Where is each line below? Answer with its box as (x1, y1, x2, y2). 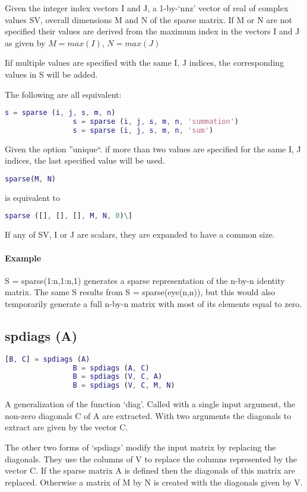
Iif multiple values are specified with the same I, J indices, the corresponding (5, 56, 284, 69)
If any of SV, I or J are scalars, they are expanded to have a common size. (5, 228, 275, 241)
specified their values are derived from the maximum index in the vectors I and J (5, 25, 300, 37)
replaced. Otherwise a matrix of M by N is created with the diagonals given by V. (5, 475, 303, 488)
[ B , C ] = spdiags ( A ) (5, 354, 90, 363)
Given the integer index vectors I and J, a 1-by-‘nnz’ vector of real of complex (5, 2, 289, 14)
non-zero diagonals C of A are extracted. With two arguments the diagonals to (5, 409, 292, 421)
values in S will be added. (5, 68, 98, 80)
